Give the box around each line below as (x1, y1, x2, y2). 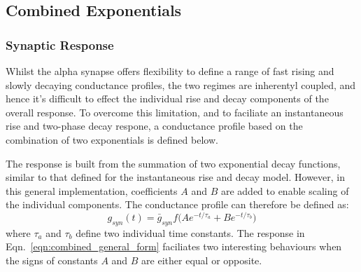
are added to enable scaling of (220, 183, 349, 198)
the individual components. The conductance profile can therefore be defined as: (6, 197, 349, 212)
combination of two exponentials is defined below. (6, 132, 218, 147)
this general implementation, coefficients (6, 183, 178, 198)
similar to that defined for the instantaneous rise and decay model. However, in (6, 170, 346, 184)
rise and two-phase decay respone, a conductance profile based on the (6, 118, 303, 133)
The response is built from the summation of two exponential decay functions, (6, 156, 341, 170)
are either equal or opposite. (141, 253, 262, 267)
